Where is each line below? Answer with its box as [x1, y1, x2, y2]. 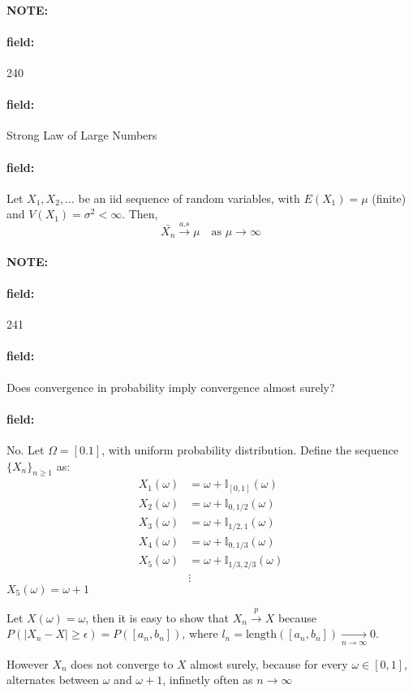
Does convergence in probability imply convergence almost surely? [6, 378, 335, 395]
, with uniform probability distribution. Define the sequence [101, 441, 398, 458]
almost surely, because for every [190, 655, 348, 672]
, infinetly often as [162, 671, 253, 688]
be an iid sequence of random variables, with [78, 189, 300, 206]
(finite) [372, 189, 407, 206]
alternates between [6, 671, 100, 688]
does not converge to [71, 655, 174, 672]
